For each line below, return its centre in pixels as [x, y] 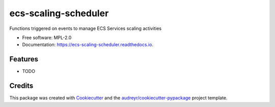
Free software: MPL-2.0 [47, 38]
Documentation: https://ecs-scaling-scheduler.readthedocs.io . [88, 45]
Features [24, 59]
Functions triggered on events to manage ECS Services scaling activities [86, 28]
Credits [21, 86]
